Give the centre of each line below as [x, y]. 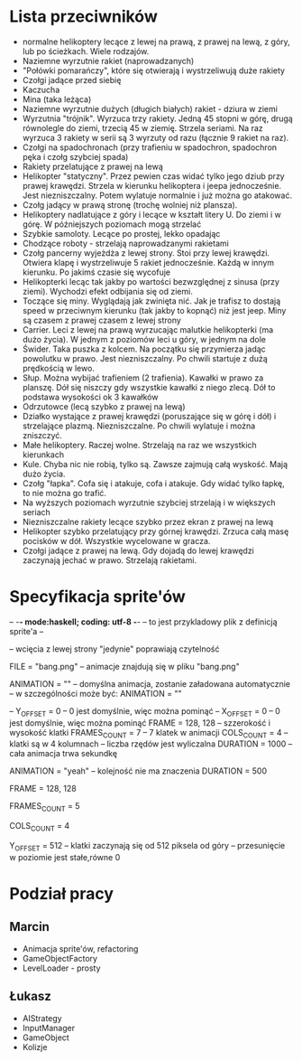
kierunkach [43, 455]
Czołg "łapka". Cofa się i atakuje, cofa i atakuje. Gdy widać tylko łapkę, [154, 483]
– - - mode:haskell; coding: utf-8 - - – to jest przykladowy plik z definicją [143, 622]
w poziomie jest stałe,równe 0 [65, 857]
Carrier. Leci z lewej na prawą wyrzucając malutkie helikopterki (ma [148, 329]
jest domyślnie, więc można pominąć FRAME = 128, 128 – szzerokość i [140, 723]
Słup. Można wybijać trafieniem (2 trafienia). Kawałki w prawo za [143, 378]
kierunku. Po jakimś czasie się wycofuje [96, 272]
